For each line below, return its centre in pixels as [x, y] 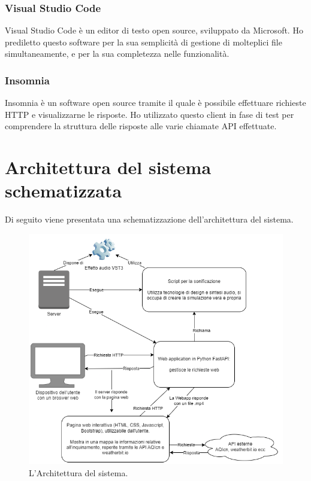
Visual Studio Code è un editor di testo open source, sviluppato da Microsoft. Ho [154, 30]
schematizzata [64, 191]
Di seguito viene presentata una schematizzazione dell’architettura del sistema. [149, 219]
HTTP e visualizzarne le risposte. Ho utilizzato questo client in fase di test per [150, 114]
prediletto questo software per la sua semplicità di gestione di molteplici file [144, 42]
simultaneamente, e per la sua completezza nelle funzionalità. [117, 54]
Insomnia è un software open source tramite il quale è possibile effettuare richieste [155, 103]
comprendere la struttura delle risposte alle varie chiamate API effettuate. [141, 126]
